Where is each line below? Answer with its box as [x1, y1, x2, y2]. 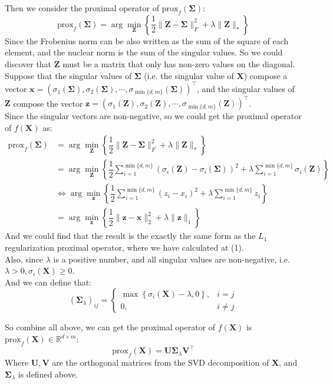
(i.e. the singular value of [144, 69, 234, 81]
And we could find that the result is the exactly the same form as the [5, 229, 256, 242]
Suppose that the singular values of [5, 69, 132, 81]
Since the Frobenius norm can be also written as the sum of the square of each [5, 34, 289, 47]
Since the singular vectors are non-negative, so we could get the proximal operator [5, 110, 302, 122]
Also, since [5, 252, 44, 265]
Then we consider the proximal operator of [5, 2, 159, 14]
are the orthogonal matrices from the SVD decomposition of [52, 356, 269, 369]
